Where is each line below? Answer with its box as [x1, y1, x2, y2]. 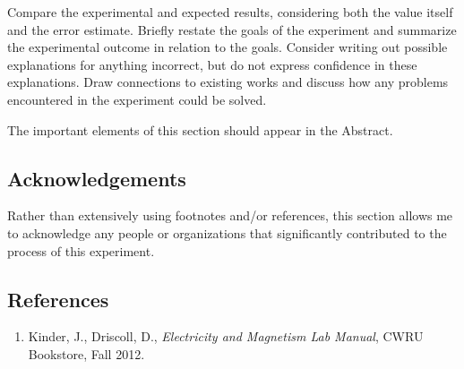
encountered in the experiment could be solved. [7, 90, 267, 108]
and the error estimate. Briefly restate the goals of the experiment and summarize [7, 20, 457, 39]
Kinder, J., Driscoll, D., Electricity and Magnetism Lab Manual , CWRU [28, 327, 424, 346]
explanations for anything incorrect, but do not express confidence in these [7, 55, 417, 73]
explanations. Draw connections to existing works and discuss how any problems [7, 73, 449, 91]
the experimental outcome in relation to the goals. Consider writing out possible [7, 38, 448, 56]
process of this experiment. [7, 241, 155, 260]
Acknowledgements [7, 164, 186, 192]
